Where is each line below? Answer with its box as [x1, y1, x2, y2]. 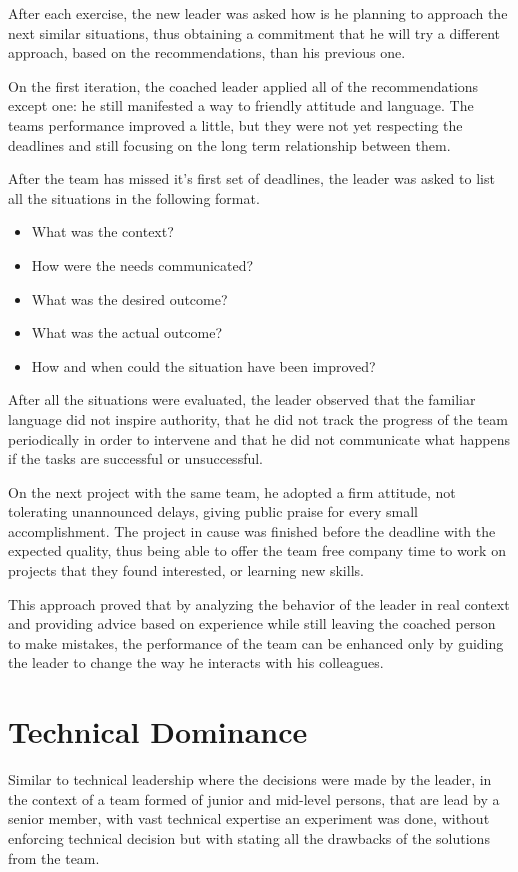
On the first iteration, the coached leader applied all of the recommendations [8, 75, 479, 96]
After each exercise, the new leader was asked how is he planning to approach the [8, 3, 508, 23]
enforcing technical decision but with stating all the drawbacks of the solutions [8, 827, 490, 848]
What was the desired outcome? [31, 288, 228, 309]
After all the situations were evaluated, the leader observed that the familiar [8, 389, 476, 410]
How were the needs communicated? [31, 254, 254, 275]
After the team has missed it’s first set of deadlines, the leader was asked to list [8, 168, 495, 189]
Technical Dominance [8, 711, 308, 752]
